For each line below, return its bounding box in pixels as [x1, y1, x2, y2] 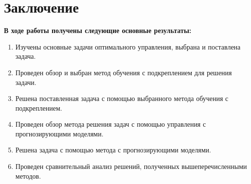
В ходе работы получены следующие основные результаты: [4, 25, 192, 35]
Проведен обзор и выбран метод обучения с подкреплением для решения [15, 67, 232, 77]
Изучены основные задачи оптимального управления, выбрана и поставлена [15, 41, 241, 51]
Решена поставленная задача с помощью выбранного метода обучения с [15, 93, 229, 103]
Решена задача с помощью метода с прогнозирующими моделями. [15, 145, 211, 155]
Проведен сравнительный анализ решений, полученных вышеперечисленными [15, 161, 247, 171]
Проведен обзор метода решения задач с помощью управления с [15, 119, 206, 129]
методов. [15, 170, 41, 181]
